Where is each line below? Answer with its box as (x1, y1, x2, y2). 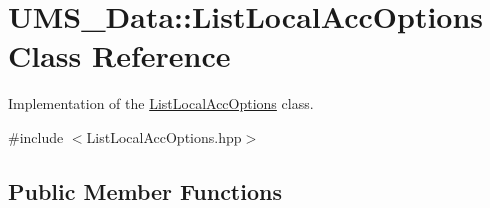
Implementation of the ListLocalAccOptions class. (8, 93, 314, 114)
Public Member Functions (8, 175, 282, 206)
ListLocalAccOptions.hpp (86, 126, 242, 147)
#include (8, 126, 64, 147)
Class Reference (8, 35, 231, 76)
